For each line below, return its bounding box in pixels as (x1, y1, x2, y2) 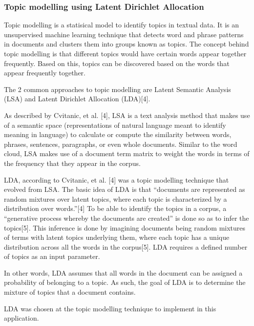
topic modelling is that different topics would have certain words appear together (4, 48, 247, 58)
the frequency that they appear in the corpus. (4, 158, 141, 168)
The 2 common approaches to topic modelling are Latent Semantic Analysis (4, 84, 231, 94)
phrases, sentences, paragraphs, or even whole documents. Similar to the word (4, 139, 237, 149)
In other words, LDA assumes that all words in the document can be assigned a (4, 267, 243, 278)
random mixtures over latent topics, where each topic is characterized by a (4, 193, 227, 204)
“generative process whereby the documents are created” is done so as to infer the (4, 212, 249, 223)
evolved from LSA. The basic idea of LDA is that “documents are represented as (4, 184, 245, 194)
